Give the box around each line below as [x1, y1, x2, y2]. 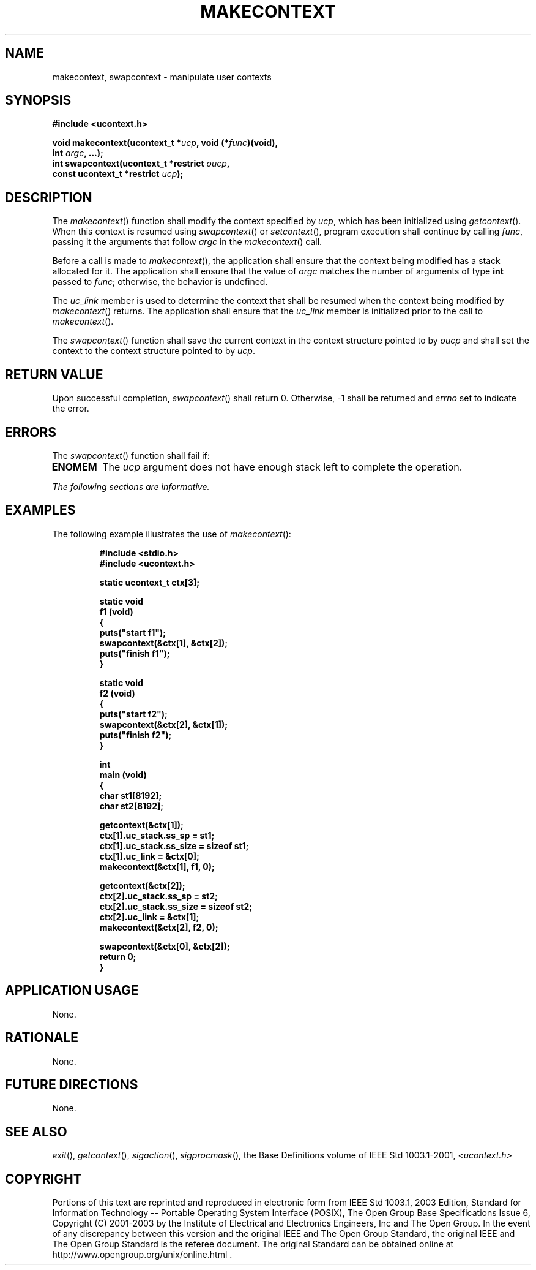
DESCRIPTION [5, 189, 92, 205]
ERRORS [5, 424, 57, 440]
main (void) [99, 769, 147, 780]
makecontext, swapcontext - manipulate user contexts [52, 71, 272, 82]
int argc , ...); [52, 148, 103, 159]
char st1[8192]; [99, 790, 162, 801]
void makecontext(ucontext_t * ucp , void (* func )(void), [52, 137, 278, 148]
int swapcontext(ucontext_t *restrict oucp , [52, 158, 230, 169]
